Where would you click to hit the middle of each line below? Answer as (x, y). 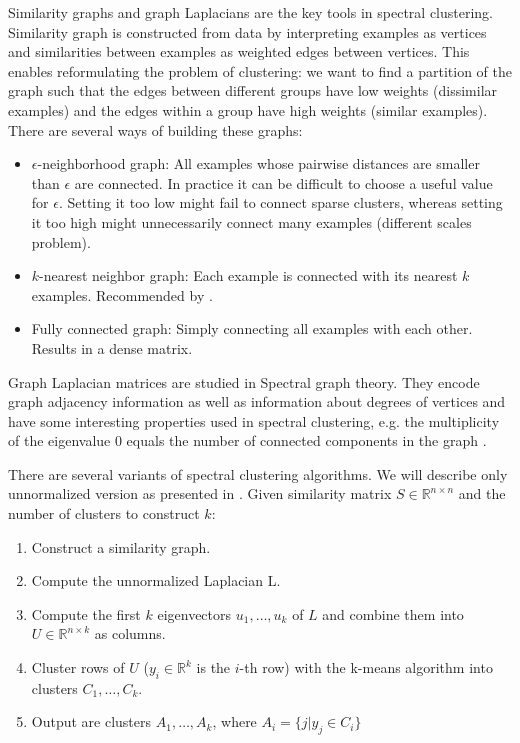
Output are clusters (91, 721)
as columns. (130, 633)
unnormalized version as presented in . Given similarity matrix (200, 493)
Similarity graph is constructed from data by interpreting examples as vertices (247, 31)
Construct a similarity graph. (121, 546)
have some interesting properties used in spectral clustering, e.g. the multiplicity (254, 420)
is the (213, 667)
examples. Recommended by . (122, 294)
